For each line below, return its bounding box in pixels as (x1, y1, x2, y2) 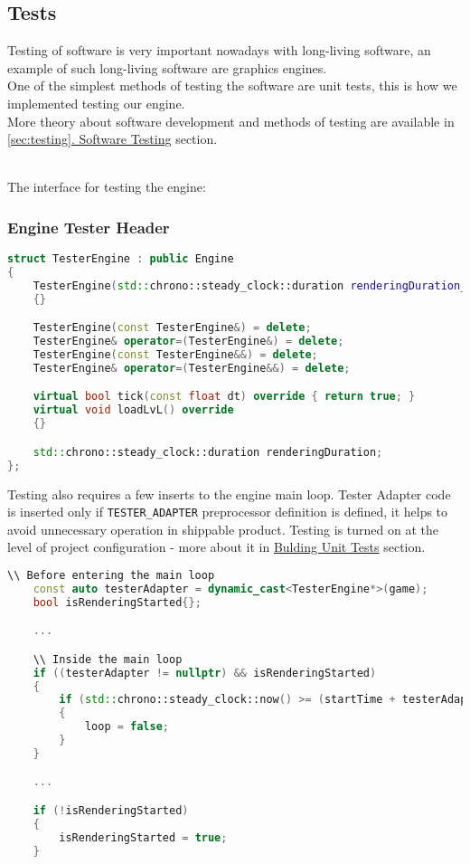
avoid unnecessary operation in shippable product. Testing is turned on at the (7, 519, 438, 538)
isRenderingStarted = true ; (59, 831, 228, 844)
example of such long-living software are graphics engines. (7, 58, 327, 77)
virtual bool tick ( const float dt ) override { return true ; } (33, 390, 416, 404)
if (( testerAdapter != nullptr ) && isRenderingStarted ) (33, 666, 377, 679)
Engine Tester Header (7, 215, 170, 238)
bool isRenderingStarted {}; (33, 595, 202, 609)
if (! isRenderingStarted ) (33, 803, 189, 817)
